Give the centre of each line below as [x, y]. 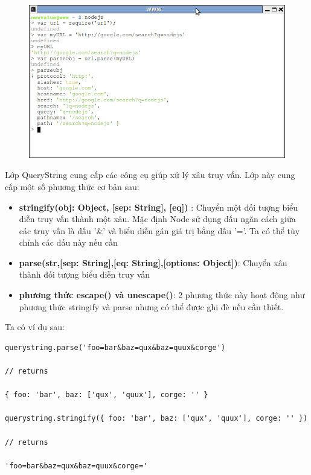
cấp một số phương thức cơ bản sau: [72, 186]
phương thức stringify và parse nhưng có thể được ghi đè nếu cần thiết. [151, 306]
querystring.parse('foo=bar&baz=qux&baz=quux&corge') [115, 347]
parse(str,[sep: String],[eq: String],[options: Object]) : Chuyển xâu [153, 262]
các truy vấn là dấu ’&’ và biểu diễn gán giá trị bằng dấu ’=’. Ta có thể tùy [159, 230]
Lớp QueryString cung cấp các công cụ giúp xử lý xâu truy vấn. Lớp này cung [150, 175]
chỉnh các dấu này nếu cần [68, 242]
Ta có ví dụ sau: [35, 327]
